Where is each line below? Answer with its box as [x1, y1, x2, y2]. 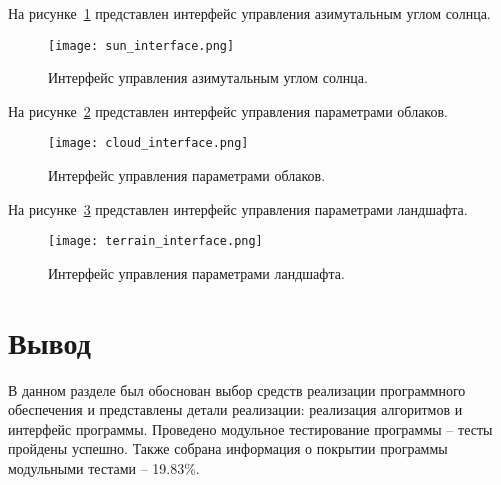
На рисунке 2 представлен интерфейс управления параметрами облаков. [8, 100, 448, 121]
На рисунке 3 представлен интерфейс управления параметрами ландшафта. [8, 198, 468, 219]
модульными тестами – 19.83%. [8, 458, 200, 479]
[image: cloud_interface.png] [48, 136, 249, 151]
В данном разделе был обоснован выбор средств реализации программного [8, 379, 466, 400]
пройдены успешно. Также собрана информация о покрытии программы [8, 438, 448, 459]
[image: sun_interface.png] [48, 38, 235, 53]
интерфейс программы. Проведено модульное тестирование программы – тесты [8, 418, 493, 439]
